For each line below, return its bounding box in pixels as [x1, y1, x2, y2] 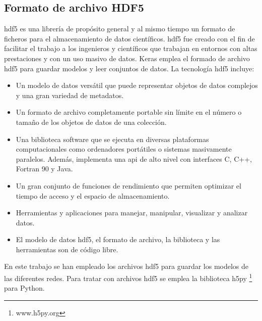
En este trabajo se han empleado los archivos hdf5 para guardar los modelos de [4, 261, 249, 271]
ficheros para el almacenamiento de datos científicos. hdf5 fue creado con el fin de [4, 33, 255, 43]
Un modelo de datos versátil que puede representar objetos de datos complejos [16, 80, 258, 90]
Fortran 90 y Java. [16, 163, 73, 174]
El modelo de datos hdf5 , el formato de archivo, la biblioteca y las [16, 234, 220, 245]
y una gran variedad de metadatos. [16, 89, 124, 100]
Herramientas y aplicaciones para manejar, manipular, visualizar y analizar [16, 207, 248, 218]
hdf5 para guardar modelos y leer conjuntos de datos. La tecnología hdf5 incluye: [4, 63, 254, 73]
